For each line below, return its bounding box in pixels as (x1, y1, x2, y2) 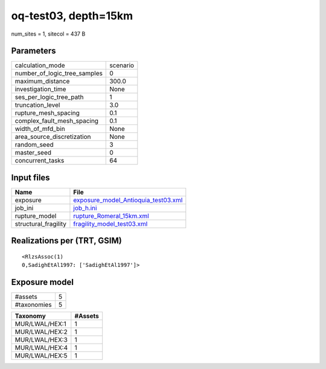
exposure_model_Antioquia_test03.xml (73, 196, 183, 204)
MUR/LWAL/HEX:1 (14, 320, 66, 329)
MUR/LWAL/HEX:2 (14, 328, 68, 336)
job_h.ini (73, 204, 97, 212)
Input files (11, 172, 51, 182)
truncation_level (14, 101, 60, 109)
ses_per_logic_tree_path (14, 93, 84, 101)
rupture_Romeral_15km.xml (73, 211, 149, 220)
